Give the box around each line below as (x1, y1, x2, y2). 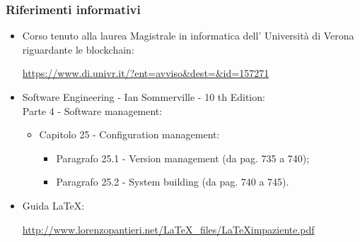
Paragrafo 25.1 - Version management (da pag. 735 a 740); (56, 150, 310, 165)
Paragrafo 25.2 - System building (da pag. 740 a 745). (56, 174, 289, 189)
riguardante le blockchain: (22, 42, 134, 56)
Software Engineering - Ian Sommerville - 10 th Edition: (22, 90, 265, 104)
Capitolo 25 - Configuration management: (39, 127, 220, 142)
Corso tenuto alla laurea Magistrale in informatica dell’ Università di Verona (22, 28, 354, 43)
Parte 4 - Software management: (22, 103, 163, 118)
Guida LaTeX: (22, 198, 85, 212)
